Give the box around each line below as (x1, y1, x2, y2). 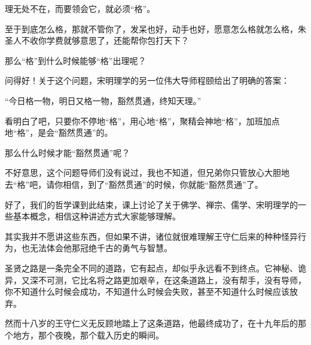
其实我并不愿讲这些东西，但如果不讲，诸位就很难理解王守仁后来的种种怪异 (5, 230, 298, 242)
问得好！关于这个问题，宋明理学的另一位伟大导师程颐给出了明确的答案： (5, 74, 289, 87)
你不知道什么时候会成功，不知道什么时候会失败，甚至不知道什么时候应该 (5, 285, 289, 298)
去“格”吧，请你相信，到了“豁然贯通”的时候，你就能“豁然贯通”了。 (5, 178, 263, 190)
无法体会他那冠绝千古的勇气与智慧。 (29, 242, 172, 254)
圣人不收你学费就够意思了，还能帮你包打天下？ (5, 34, 189, 47)
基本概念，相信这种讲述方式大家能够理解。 (13, 210, 181, 222)
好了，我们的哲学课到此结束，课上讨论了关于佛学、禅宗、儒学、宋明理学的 (5, 198, 298, 210)
